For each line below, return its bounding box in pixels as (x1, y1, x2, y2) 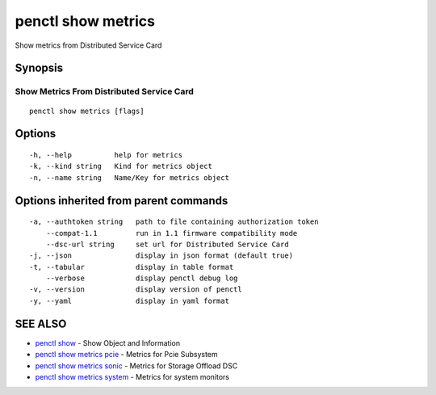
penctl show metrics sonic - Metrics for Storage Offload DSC (35, 360, 238, 371)
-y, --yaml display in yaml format (29, 296, 230, 305)
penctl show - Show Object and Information (35, 338, 181, 347)
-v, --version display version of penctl (29, 285, 242, 294)
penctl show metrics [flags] (29, 106, 145, 116)
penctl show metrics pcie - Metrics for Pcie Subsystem (35, 350, 218, 359)
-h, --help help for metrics (29, 150, 183, 159)
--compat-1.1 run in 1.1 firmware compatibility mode (45, 229, 298, 237)
